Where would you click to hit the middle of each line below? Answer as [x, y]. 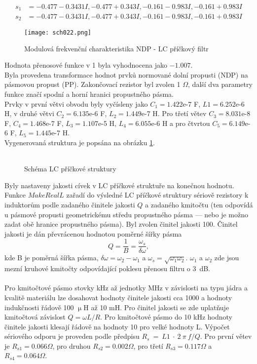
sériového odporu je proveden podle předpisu [72, 336]
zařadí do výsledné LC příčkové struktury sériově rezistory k [157, 195]
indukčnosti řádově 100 [39, 307]
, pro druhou [72, 345]
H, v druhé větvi [29, 113]
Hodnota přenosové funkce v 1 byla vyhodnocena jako [86, 65]
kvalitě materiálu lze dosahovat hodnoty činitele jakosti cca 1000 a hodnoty [118, 297]
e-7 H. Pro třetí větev [174, 113]
